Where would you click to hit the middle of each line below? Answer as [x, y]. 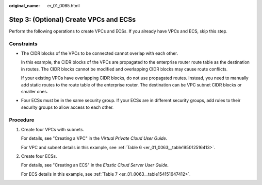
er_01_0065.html [64, 6]
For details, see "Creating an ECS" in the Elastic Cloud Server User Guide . [95, 165]
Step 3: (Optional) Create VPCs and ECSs [72, 19]
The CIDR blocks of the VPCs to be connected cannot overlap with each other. [99, 53]
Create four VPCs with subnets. [53, 129]
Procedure [22, 120]
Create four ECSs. [39, 156]
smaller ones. [34, 92]
